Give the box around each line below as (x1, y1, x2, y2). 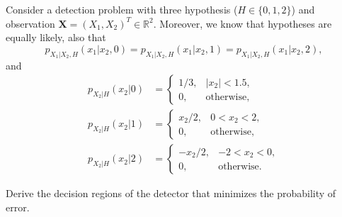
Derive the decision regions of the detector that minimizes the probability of (6, 186, 336, 201)
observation (6, 16, 55, 30)
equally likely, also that (6, 30, 106, 45)
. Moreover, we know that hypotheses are (153, 16, 332, 30)
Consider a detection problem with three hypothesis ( (6, 2, 238, 16)
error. (6, 199, 30, 214)
